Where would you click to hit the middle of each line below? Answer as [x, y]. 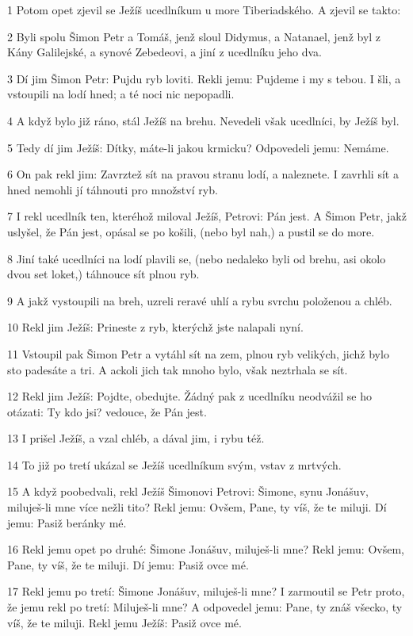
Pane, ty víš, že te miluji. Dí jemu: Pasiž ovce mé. [128, 564]
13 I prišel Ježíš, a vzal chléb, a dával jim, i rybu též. [136, 438]
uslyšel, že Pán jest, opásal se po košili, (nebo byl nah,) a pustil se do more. [191, 231]
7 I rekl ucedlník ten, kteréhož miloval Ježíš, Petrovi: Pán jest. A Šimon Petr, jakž [207, 216]
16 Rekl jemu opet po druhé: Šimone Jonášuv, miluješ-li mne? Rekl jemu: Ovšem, [206, 549]
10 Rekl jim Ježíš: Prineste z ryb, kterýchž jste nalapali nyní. [155, 327]
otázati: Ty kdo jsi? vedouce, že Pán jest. [107, 411]
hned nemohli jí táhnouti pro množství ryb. [113, 189]
